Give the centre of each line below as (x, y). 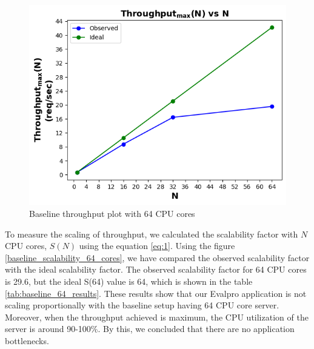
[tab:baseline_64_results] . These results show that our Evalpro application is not (156, 293)
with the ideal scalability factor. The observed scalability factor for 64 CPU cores (156, 269)
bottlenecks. (27, 341)
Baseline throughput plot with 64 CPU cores (112, 214)
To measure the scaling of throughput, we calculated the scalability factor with (152, 234)
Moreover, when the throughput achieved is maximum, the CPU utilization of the (157, 317)
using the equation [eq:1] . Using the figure (157, 246)
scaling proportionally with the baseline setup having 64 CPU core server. (142, 305)
